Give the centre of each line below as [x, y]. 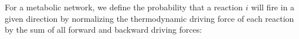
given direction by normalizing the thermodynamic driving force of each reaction [149, 18]
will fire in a [273, 7]
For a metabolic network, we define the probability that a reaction [124, 7]
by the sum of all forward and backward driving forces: [103, 30]
